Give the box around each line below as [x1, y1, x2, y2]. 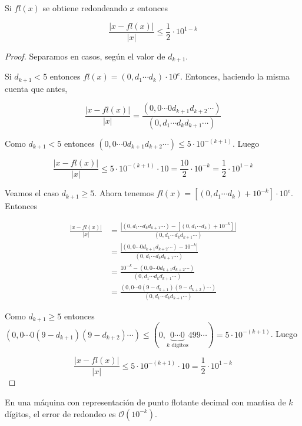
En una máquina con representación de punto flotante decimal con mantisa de [5, 395, 286, 408]
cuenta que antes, [5, 82, 68, 94]
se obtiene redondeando [42, 2, 127, 14]
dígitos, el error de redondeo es [5, 407, 116, 420]
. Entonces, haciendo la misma [180, 70, 290, 82]
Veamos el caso [5, 187, 59, 199]
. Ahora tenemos [94, 187, 154, 199]
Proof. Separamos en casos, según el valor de [5, 49, 165, 62]
